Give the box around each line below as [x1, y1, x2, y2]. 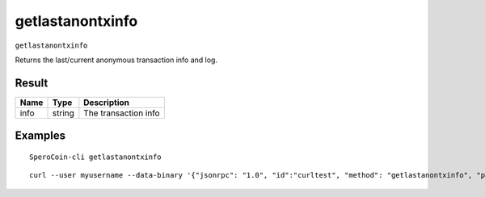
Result [15, 76, 48, 90]
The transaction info [83, 107, 161, 119]
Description [83, 97, 129, 108]
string [52, 107, 74, 119]
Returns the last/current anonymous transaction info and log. [15, 55, 218, 65]
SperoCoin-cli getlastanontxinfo [29, 152, 162, 161]
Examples [15, 129, 66, 143]
